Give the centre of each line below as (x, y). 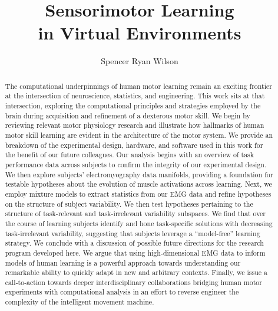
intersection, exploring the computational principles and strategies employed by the (133, 106)
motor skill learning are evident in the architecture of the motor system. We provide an (139, 135)
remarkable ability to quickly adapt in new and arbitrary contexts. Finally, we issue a (136, 272)
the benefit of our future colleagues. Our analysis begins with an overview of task (130, 155)
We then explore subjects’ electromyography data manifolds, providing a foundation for (139, 174)
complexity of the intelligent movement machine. (80, 302)
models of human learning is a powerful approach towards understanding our (123, 262)
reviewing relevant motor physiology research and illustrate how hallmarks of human (135, 125)
